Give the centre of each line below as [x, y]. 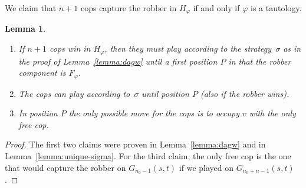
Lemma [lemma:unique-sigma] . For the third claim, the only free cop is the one [148, 155]
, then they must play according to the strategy [188, 48]
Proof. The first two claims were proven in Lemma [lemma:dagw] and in [135, 144]
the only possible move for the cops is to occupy [154, 113]
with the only [272, 113]
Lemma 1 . [25, 28]
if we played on [206, 167]
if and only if [216, 8]
